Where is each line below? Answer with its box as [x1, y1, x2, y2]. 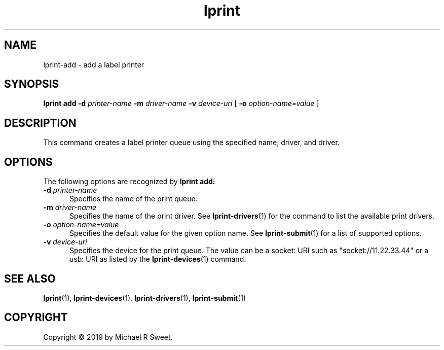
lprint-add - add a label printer [43, 60, 144, 69]
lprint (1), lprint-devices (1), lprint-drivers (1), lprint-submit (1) [43, 293, 246, 302]
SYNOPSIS [4, 78, 59, 91]
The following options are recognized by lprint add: [43, 177, 215, 186]
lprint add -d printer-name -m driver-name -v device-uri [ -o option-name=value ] [43, 99, 319, 108]
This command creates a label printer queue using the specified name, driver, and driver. [43, 138, 340, 147]
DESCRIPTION [4, 116, 77, 129]
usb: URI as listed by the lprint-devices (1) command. [69, 255, 246, 264]
